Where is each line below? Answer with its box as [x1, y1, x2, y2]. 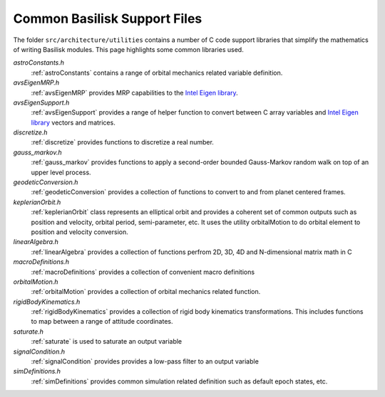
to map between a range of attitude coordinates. [31, 317, 173, 326]
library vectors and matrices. [31, 118, 115, 127]
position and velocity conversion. [31, 228, 128, 236]
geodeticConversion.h [13, 178, 78, 186]
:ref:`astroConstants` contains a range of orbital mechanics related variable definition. [31, 68, 283, 77]
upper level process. [31, 168, 92, 176]
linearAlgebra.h [13, 238, 58, 246]
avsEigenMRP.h [13, 78, 60, 87]
